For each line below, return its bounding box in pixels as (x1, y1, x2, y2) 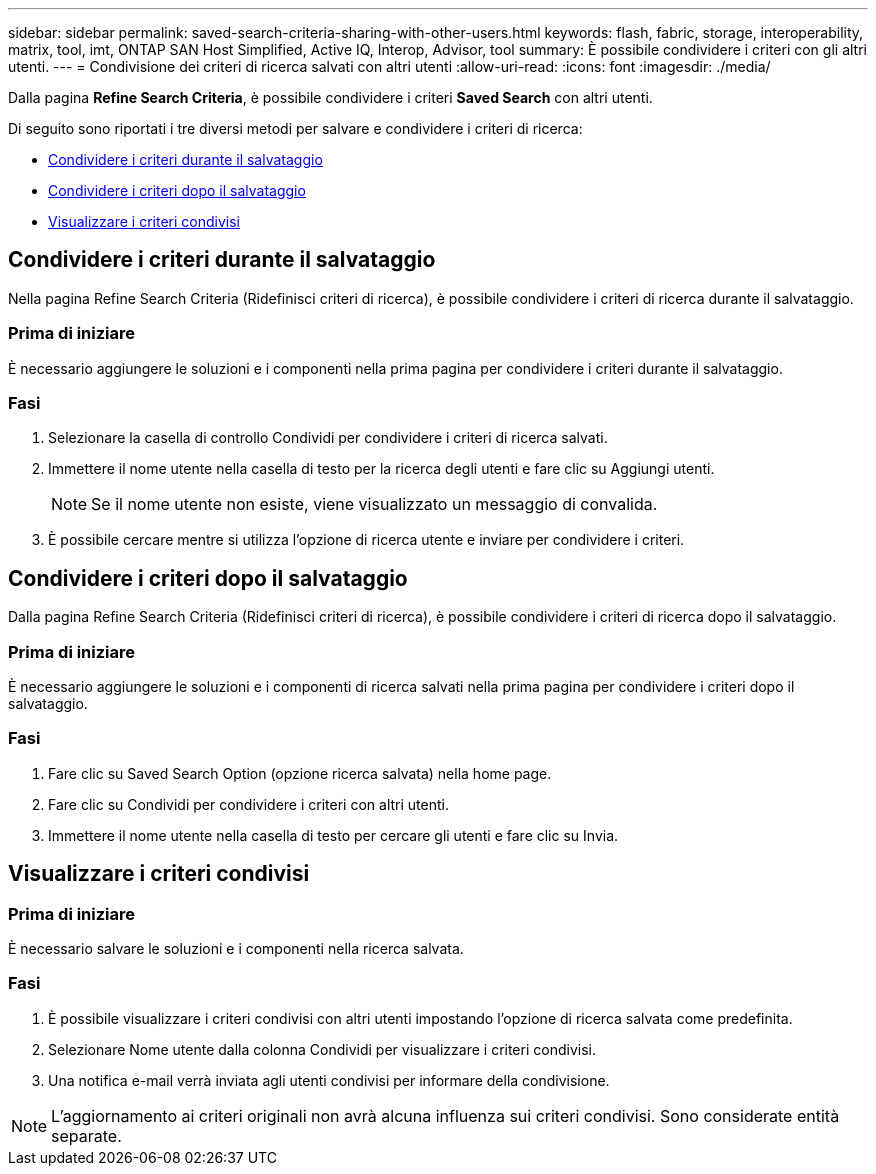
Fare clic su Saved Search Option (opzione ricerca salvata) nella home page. (48, 764, 552, 782)
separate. (51, 1125, 122, 1146)
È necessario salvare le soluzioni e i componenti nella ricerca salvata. (8, 939, 464, 957)
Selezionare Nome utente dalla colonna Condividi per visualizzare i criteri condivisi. (48, 1040, 596, 1058)
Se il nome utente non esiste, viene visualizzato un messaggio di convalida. (91, 494, 658, 515)
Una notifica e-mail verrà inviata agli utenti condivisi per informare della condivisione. (48, 1071, 610, 1089)
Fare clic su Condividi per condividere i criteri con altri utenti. (48, 795, 449, 813)
